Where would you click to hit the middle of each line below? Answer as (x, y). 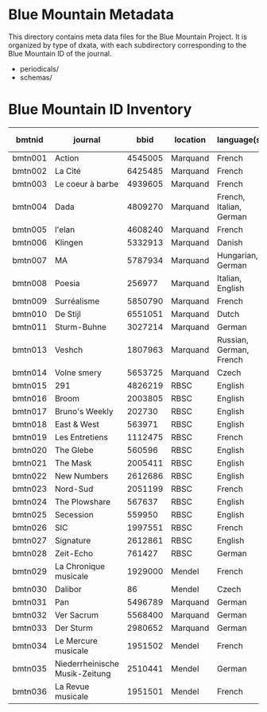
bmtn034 (30, 645)
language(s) (241, 139)
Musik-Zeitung (83, 673)
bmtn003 (30, 184)
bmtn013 (30, 350)
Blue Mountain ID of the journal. (60, 53)
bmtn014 (30, 373)
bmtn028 (30, 553)
